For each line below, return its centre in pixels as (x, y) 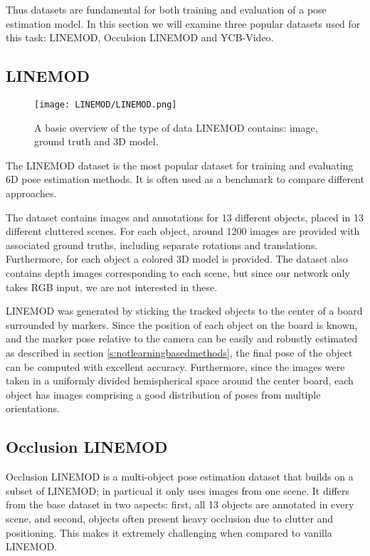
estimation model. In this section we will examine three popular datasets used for (183, 23)
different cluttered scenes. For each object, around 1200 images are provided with (183, 231)
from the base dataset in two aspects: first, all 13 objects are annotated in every (180, 504)
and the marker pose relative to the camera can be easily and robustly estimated (182, 339)
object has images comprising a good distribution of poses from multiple (163, 394)
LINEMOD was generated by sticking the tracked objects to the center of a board (184, 311)
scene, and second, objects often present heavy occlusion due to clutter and (170, 518)
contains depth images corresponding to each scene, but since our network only (178, 272)
